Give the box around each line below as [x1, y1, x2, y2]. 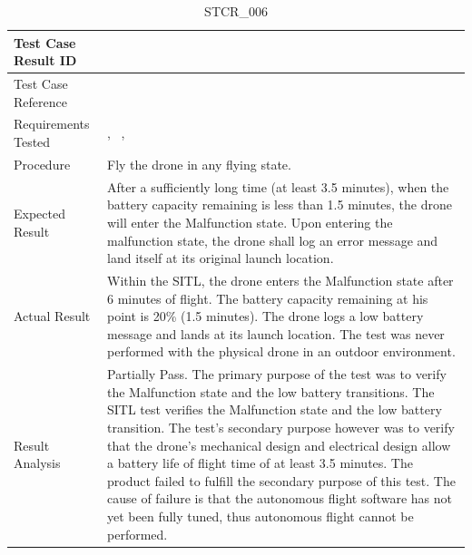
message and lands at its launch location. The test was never [107, 324, 445, 343]
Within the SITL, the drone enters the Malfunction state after [107, 270, 454, 289]
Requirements [14, 114, 90, 133]
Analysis [14, 453, 61, 472]
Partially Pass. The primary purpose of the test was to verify [107, 365, 447, 384]
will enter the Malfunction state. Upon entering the [107, 212, 393, 231]
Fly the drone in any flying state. [107, 154, 291, 173]
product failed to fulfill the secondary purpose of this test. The [107, 471, 456, 490]
